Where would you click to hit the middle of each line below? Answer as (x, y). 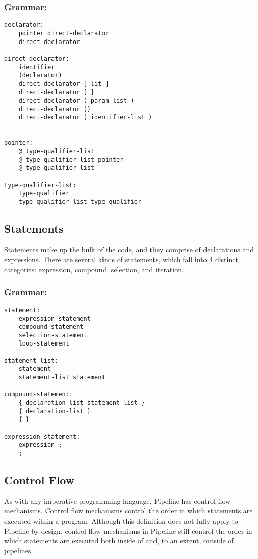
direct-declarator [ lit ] (64, 84)
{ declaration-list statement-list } (82, 403)
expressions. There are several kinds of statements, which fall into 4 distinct (121, 259)
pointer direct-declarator (64, 33)
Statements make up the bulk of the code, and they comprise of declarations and (129, 249)
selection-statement (53, 335)
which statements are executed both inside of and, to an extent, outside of (119, 541)
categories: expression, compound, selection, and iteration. (94, 269)
